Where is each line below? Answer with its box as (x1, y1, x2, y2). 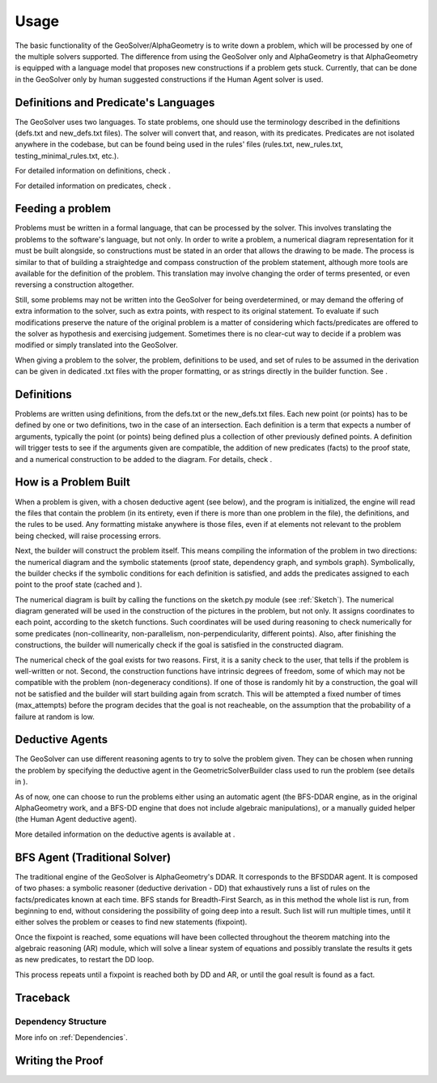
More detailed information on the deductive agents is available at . (15, 829, 235, 839)
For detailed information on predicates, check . (15, 181, 172, 190)
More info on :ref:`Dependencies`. (15, 1033, 129, 1042)
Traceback (15, 991, 70, 1004)
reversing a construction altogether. (15, 280, 134, 289)
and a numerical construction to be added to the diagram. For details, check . (15, 454, 273, 464)
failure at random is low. (15, 712, 95, 721)
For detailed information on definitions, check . (15, 166, 171, 176)
